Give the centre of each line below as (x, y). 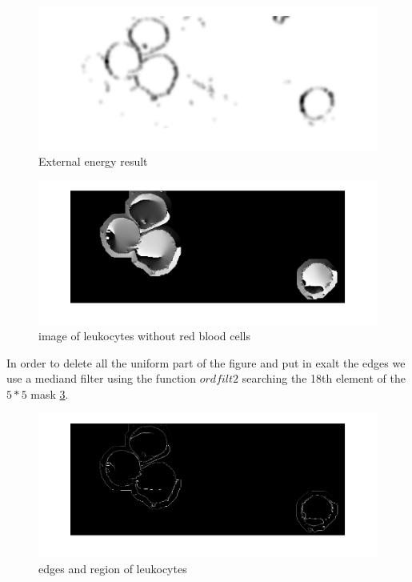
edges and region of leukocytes (113, 568)
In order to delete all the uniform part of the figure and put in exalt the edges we (206, 362)
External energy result (93, 161)
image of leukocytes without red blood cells (145, 336)
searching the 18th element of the (324, 378)
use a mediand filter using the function (102, 378)
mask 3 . (50, 393)
